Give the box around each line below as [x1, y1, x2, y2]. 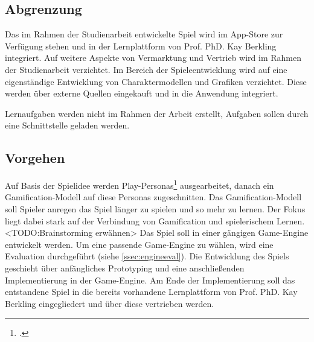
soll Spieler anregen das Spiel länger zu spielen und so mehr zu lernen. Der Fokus [5, 203, 306, 215]
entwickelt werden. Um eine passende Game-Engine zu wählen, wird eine [5, 238, 274, 250]
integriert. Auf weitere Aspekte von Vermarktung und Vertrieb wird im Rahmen [5, 51, 301, 64]
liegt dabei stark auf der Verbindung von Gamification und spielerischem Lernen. [5, 214, 305, 227]
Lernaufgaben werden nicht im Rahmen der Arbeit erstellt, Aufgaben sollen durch [5, 107, 309, 119]
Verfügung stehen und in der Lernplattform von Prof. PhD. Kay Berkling [5, 39, 277, 52]
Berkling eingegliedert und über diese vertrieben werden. [5, 297, 214, 309]
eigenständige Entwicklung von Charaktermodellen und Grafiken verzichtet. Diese [5, 75, 307, 87]
